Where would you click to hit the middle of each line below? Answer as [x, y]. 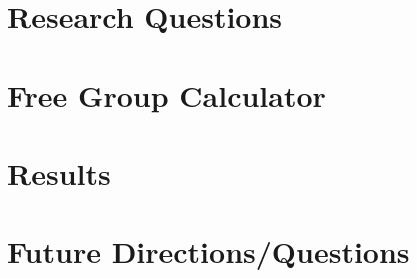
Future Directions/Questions [208, 251]
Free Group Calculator [166, 94]
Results [59, 172]
